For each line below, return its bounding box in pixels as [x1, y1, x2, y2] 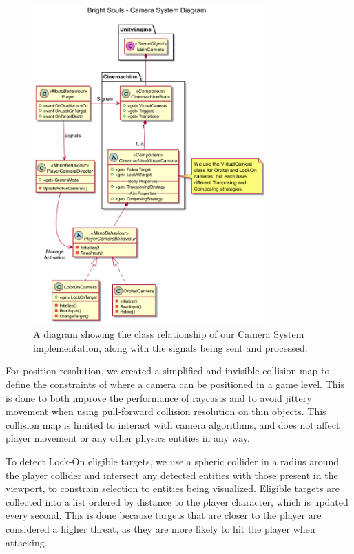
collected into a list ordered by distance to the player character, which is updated [6, 494, 348, 509]
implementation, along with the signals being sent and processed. [33, 340, 308, 354]
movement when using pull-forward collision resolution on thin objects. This [6, 404, 326, 418]
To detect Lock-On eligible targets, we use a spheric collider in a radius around [6, 454, 340, 469]
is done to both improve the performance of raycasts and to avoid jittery [6, 390, 312, 405]
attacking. [6, 535, 48, 549]
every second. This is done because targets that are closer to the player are [6, 508, 322, 522]
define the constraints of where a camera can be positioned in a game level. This [6, 377, 344, 392]
